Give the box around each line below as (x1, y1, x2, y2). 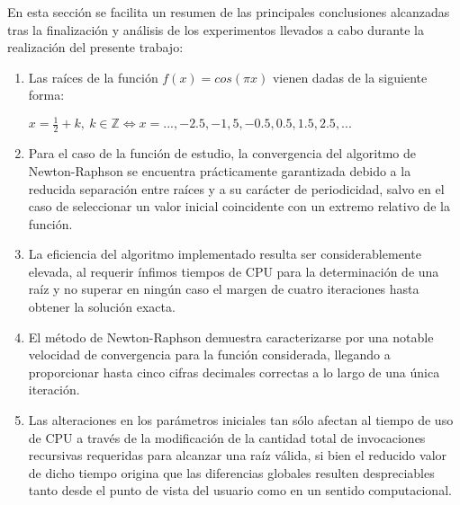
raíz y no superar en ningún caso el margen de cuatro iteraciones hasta (28, 279, 419, 298)
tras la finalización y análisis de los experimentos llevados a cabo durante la (7, 20, 424, 39)
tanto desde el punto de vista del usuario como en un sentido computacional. (28, 481, 452, 500)
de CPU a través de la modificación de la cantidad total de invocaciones (28, 428, 426, 447)
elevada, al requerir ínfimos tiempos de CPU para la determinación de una (28, 261, 439, 280)
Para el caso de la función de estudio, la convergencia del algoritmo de (28, 144, 416, 163)
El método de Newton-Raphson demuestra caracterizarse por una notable (28, 327, 434, 346)
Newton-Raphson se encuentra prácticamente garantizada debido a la (28, 161, 411, 180)
